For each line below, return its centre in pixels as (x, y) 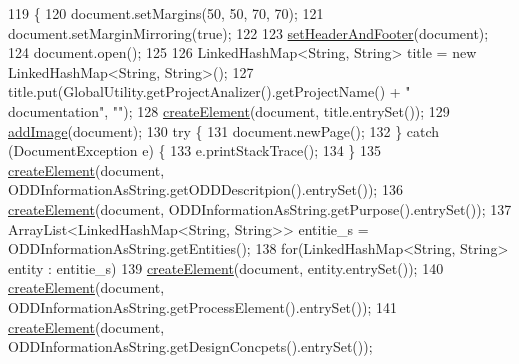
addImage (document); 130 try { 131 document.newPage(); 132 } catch (224, 130)
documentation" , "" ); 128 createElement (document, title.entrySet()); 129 (229, 110)
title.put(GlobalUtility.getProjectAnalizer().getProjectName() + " (209, 91)
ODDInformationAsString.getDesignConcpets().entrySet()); (190, 346)
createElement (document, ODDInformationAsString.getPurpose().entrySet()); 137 (260, 208)
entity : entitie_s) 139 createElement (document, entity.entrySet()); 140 (226, 267)
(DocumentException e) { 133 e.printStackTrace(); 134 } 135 (195, 150)
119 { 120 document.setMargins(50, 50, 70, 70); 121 (166, 13)
